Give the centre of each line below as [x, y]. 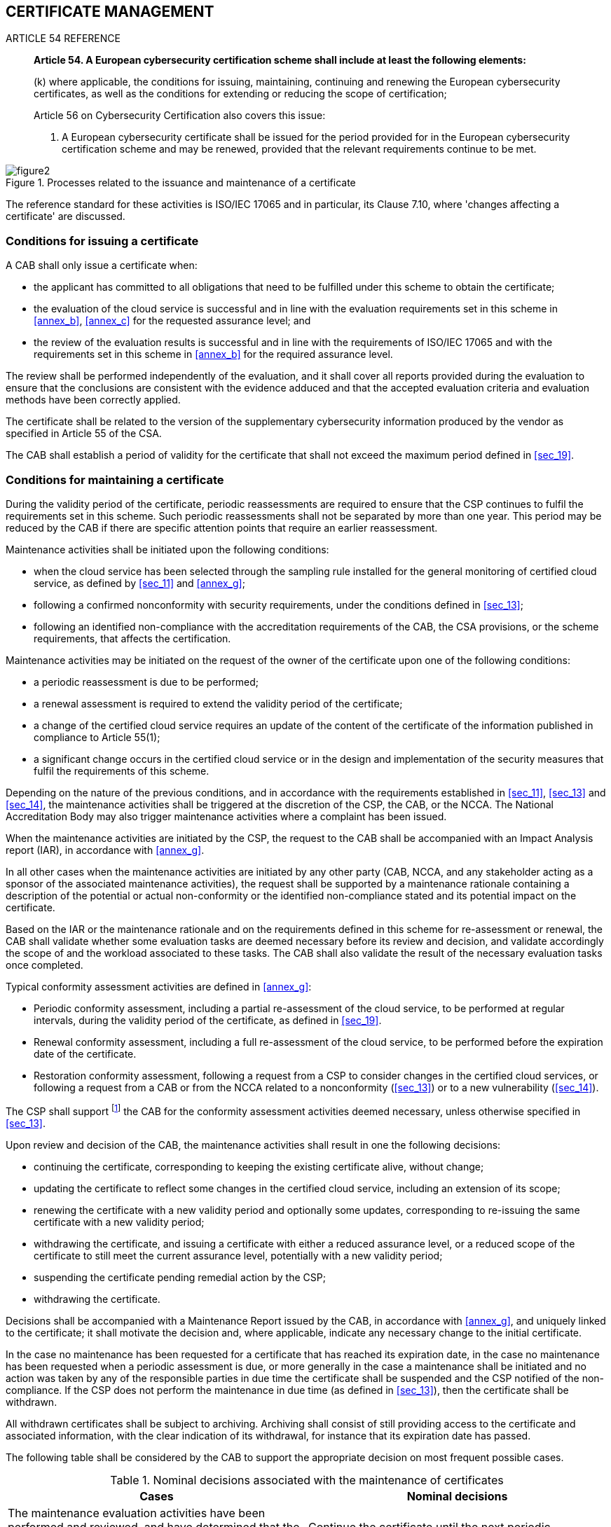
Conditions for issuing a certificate [102, 241]
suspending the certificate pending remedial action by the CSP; [180, 1277]
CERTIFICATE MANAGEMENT [110, 12]
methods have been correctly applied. [93, 400]
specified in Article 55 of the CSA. [84, 434]
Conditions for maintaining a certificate [115, 479]
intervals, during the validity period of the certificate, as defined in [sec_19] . [208, 1020]
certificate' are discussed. [66, 216]
